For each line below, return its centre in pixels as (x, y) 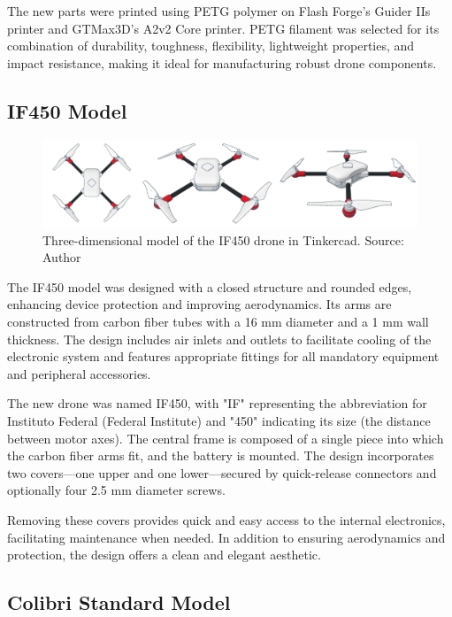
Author (62, 257)
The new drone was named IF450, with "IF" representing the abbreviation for (217, 403)
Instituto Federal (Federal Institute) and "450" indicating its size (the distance (219, 420)
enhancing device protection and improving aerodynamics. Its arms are (199, 304)
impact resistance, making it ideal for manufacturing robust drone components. (222, 62)
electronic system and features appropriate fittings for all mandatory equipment (223, 356)
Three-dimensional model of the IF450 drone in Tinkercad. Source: (223, 239)
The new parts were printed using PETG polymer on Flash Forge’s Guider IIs (219, 11)
